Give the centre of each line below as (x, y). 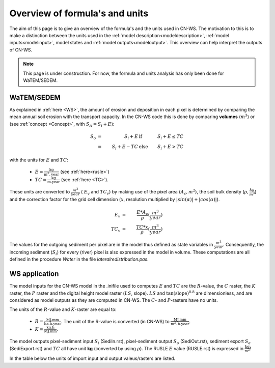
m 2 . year (52, 174)
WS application (34, 274)
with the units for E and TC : (39, 160)
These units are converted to (40, 191)
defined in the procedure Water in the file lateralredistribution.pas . (79, 259)
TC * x (142, 227)
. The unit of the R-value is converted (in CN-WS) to (115, 321)
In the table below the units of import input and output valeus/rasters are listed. (92, 358)
